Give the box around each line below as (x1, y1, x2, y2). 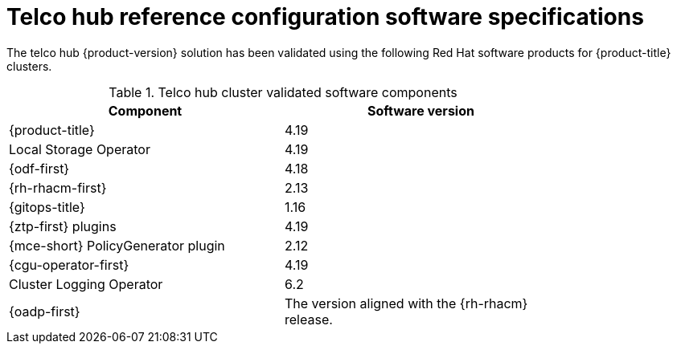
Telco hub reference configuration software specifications (6, 3, 644, 31)
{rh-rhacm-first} (9, 179, 107, 196)
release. (285, 311, 333, 328)
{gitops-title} (9, 198, 85, 215)
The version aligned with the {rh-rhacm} (285, 295, 528, 311)
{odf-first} (9, 160, 70, 177)
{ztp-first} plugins (9, 218, 117, 234)
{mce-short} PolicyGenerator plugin (9, 237, 225, 254)
